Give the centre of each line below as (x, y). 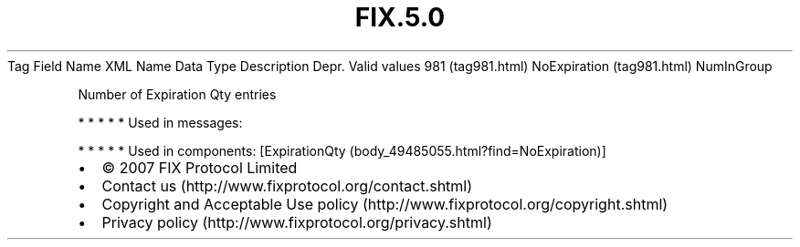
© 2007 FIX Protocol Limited (200, 167)
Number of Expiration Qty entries (177, 94)
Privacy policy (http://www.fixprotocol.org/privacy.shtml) (297, 222)
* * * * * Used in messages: (160, 122)
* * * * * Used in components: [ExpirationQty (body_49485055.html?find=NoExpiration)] (342, 150)
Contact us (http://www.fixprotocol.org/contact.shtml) (287, 185)
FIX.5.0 (400, 17)
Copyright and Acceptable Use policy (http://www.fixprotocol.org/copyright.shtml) (385, 204)
